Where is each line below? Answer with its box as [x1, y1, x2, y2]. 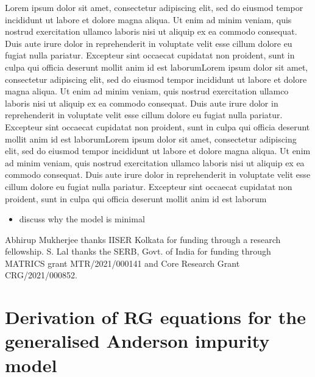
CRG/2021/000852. [5, 269, 77, 281]
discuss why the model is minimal [19, 213, 145, 225]
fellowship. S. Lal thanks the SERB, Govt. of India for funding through [5, 245, 271, 258]
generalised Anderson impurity [5, 328, 270, 353]
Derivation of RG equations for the [5, 305, 306, 329]
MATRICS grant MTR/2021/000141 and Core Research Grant [5, 256, 240, 269]
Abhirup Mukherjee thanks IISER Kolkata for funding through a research [5, 233, 281, 245]
